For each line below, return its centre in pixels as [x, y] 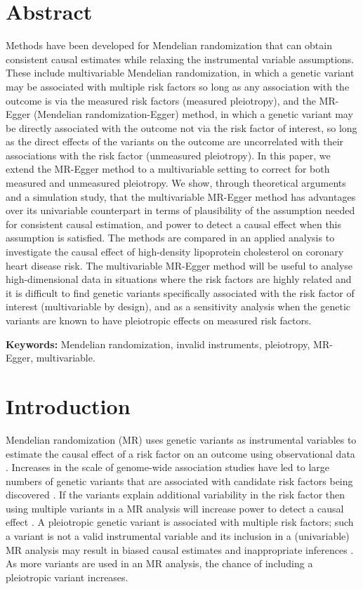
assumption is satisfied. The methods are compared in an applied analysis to [170, 238]
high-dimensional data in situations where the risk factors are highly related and [179, 279]
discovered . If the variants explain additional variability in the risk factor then [176, 495]
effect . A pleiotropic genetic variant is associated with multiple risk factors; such [180, 522]
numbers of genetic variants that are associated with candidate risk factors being [179, 481]
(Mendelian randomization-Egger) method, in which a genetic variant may [193, 114]
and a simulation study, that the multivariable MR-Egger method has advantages [181, 196]
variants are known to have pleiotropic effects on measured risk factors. [159, 320]
